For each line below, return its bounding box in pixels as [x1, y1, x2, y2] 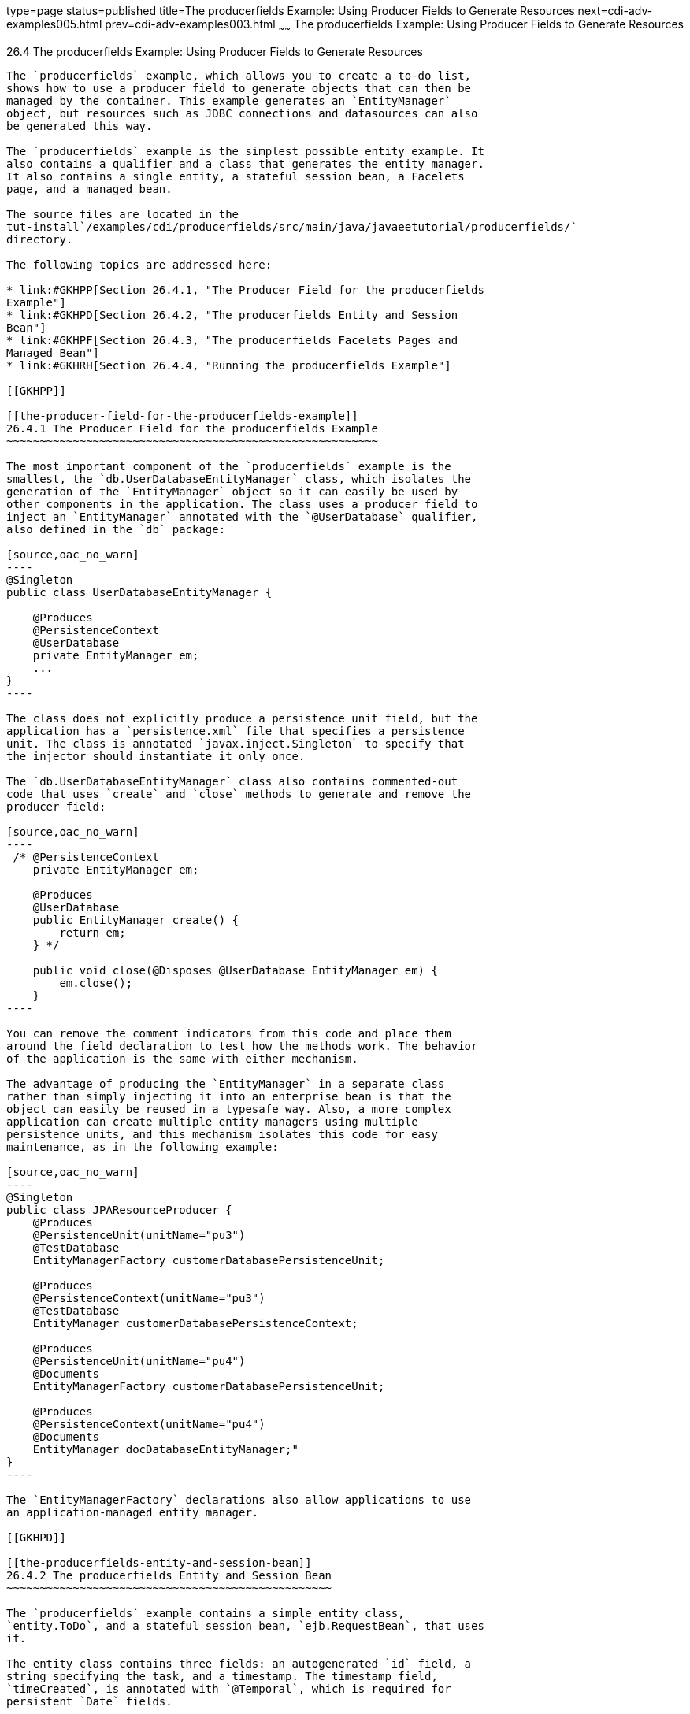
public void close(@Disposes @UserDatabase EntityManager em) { [32, 963, 438, 977]
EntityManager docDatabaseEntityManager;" [32, 1442, 299, 1456]
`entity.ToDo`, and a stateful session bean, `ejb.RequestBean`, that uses [6, 1619, 484, 1632]
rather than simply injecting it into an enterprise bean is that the [6, 1089, 451, 1103]
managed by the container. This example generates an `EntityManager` [6, 94, 451, 107]
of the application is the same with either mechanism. [6, 1052, 358, 1065]
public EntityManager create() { [32, 913, 239, 926]
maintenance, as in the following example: [6, 1140, 279, 1153]
